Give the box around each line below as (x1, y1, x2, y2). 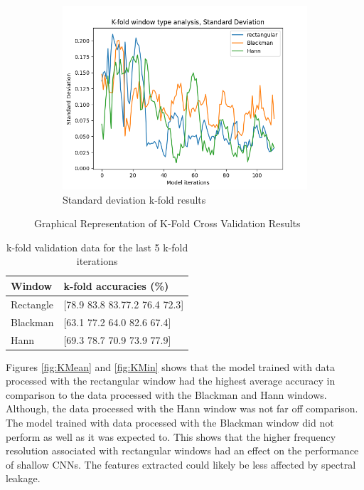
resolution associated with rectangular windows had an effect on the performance (6, 443, 359, 458)
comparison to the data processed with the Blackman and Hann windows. (6, 387, 327, 402)
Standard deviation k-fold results (63, 192, 206, 207)
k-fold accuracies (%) (63, 278, 169, 293)
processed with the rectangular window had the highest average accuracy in (6, 373, 336, 388)
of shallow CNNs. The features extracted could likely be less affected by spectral (6, 457, 356, 471)
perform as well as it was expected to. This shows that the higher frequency (6, 429, 336, 444)
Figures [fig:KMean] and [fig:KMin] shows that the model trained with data (6, 359, 335, 374)
